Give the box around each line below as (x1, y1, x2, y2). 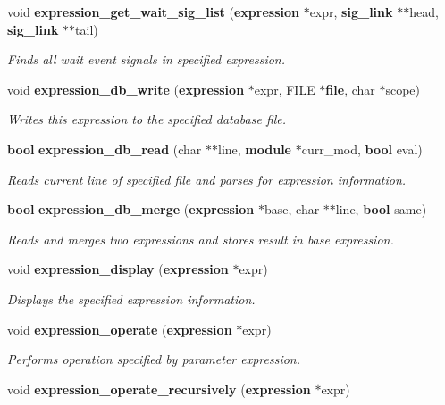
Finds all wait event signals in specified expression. (7, 50, 286, 69)
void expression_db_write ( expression (7, 79, 245, 98)
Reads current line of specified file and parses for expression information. (7, 169, 407, 188)
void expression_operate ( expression (7, 319, 232, 338)
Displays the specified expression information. (7, 289, 256, 308)
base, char (264, 200, 320, 219)
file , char (325, 79, 375, 98)
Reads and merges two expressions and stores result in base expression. (7, 229, 394, 248)
